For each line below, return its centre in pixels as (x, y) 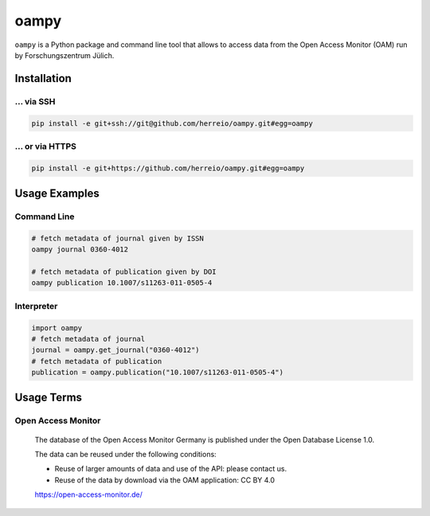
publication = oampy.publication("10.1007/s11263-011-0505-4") (158, 373)
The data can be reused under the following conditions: (125, 455)
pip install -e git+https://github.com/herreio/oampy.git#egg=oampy (168, 168)
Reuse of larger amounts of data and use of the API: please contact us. (170, 469)
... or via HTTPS (46, 146)
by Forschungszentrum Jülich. (64, 55)
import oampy (57, 328)
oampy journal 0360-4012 (80, 250)
